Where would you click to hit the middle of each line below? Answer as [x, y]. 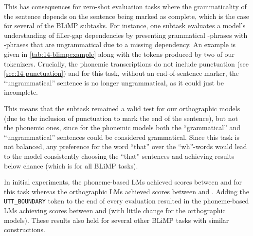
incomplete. [21, 92]
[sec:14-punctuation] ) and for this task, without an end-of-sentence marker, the [121, 73]
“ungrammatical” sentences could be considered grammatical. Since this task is [122, 137]
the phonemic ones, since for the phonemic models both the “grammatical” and [122, 127]
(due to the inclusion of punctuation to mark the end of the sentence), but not [121, 118]
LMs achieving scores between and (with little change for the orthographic [115, 210]
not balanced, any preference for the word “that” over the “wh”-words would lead [126, 146]
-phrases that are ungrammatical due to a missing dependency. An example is [120, 44]
